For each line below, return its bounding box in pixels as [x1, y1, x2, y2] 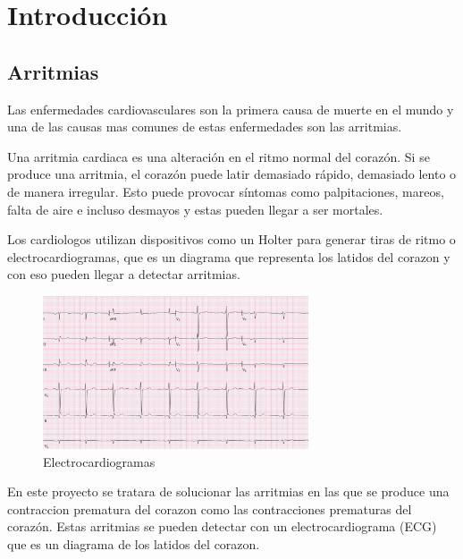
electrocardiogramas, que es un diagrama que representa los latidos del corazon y [7, 247, 450, 266]
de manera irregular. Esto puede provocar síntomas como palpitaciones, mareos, [7, 182, 444, 200]
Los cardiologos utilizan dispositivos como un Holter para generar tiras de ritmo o [7, 230, 456, 249]
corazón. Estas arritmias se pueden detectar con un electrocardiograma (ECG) [7, 517, 437, 536]
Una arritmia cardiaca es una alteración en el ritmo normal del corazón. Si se [7, 147, 430, 165]
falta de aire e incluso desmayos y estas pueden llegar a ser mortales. [7, 199, 383, 218]
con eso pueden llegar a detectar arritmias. [7, 265, 240, 284]
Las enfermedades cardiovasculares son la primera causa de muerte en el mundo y [7, 99, 454, 118]
